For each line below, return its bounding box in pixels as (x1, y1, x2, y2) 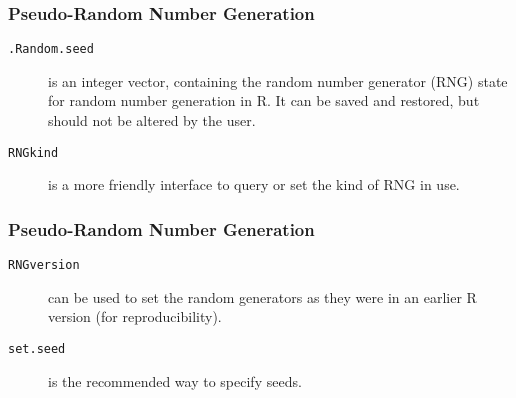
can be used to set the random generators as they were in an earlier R (48, 286, 477, 307)
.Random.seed (8, 42, 94, 57)
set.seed (8, 341, 66, 356)
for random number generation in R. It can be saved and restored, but (48, 90, 480, 111)
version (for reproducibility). (48, 306, 222, 327)
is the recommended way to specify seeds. (48, 370, 302, 391)
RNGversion (8, 258, 80, 273)
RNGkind (8, 145, 59, 160)
